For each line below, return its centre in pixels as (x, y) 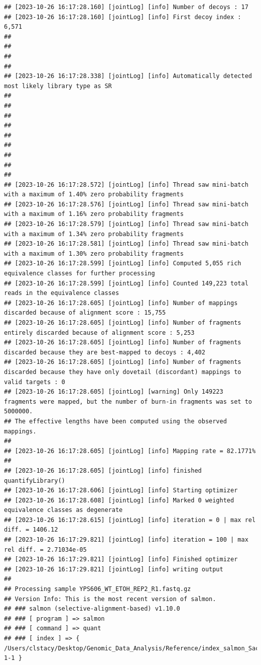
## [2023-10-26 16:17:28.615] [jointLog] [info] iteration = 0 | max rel (130, 520)
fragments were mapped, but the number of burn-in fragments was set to (128, 401)
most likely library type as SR (58, 86)
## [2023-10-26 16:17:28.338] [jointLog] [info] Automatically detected (128, 76)
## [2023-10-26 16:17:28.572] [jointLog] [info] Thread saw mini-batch (126, 184)
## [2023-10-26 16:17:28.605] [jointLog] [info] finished (103, 470)
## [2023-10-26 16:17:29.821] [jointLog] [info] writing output (114, 569)
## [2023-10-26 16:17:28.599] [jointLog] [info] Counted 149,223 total (126, 283)
